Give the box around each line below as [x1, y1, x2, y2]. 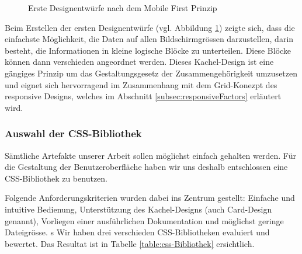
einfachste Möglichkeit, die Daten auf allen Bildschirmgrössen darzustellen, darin [5, 33, 294, 45]
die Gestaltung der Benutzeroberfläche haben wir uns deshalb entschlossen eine [5, 161, 288, 173]
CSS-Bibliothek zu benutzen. [5, 172, 107, 184]
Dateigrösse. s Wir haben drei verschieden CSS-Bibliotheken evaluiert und [5, 226, 270, 238]
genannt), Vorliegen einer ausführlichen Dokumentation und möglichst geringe [5, 214, 284, 227]
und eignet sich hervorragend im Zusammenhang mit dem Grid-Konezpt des [5, 78, 277, 91]
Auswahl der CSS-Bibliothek [5, 126, 142, 141]
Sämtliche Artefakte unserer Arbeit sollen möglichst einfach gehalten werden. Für [5, 149, 296, 161]
